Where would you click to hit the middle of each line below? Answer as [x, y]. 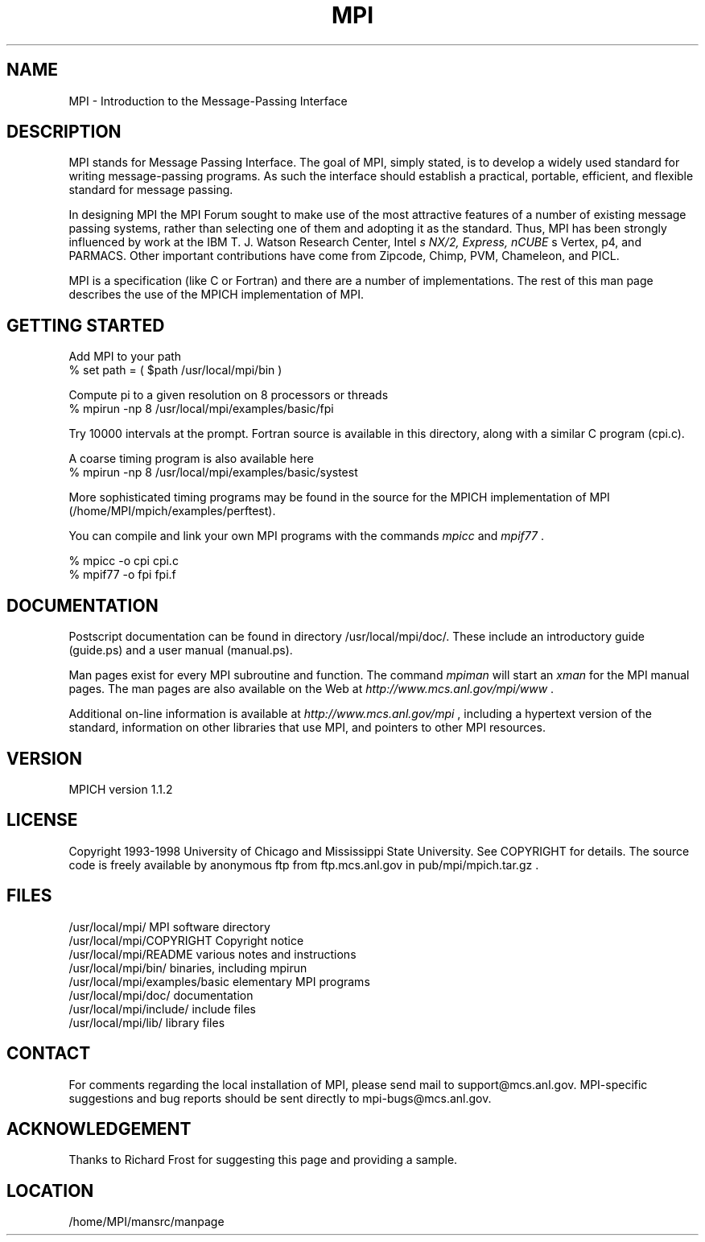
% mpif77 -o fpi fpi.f [122, 575]
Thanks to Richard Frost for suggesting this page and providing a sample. [263, 1160]
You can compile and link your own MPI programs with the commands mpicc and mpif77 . [306, 536]
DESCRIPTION [64, 132]
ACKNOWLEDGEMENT [99, 1129]
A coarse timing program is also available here [191, 459]
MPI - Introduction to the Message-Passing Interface [208, 101]
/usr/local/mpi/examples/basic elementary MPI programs [219, 981]
